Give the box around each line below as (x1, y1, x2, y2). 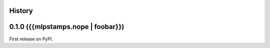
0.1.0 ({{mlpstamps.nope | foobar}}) (9, 22, 124, 31)
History (9, 6, 33, 15)
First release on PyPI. (9, 35, 53, 42)
